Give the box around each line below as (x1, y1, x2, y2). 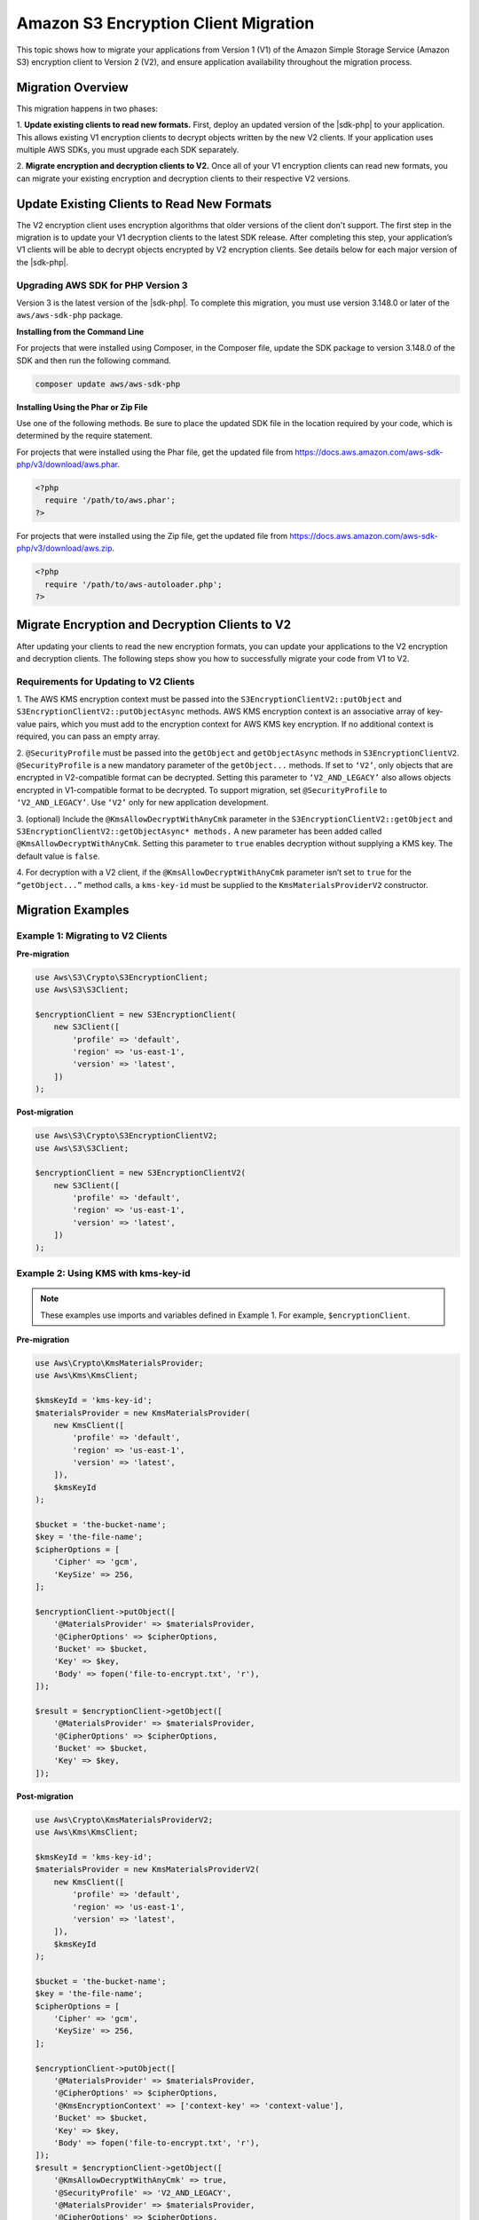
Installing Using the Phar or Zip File (16, 401, 148, 412)
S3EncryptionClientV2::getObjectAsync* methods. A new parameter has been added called (16, 826, 382, 836)
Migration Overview (16, 80, 129, 95)
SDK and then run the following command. (16, 355, 172, 366)
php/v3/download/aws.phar (16, 459, 118, 470)
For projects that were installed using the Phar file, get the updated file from (16, 447, 294, 457)
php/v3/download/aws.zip (16, 543, 113, 554)
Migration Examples (16, 902, 130, 918)
